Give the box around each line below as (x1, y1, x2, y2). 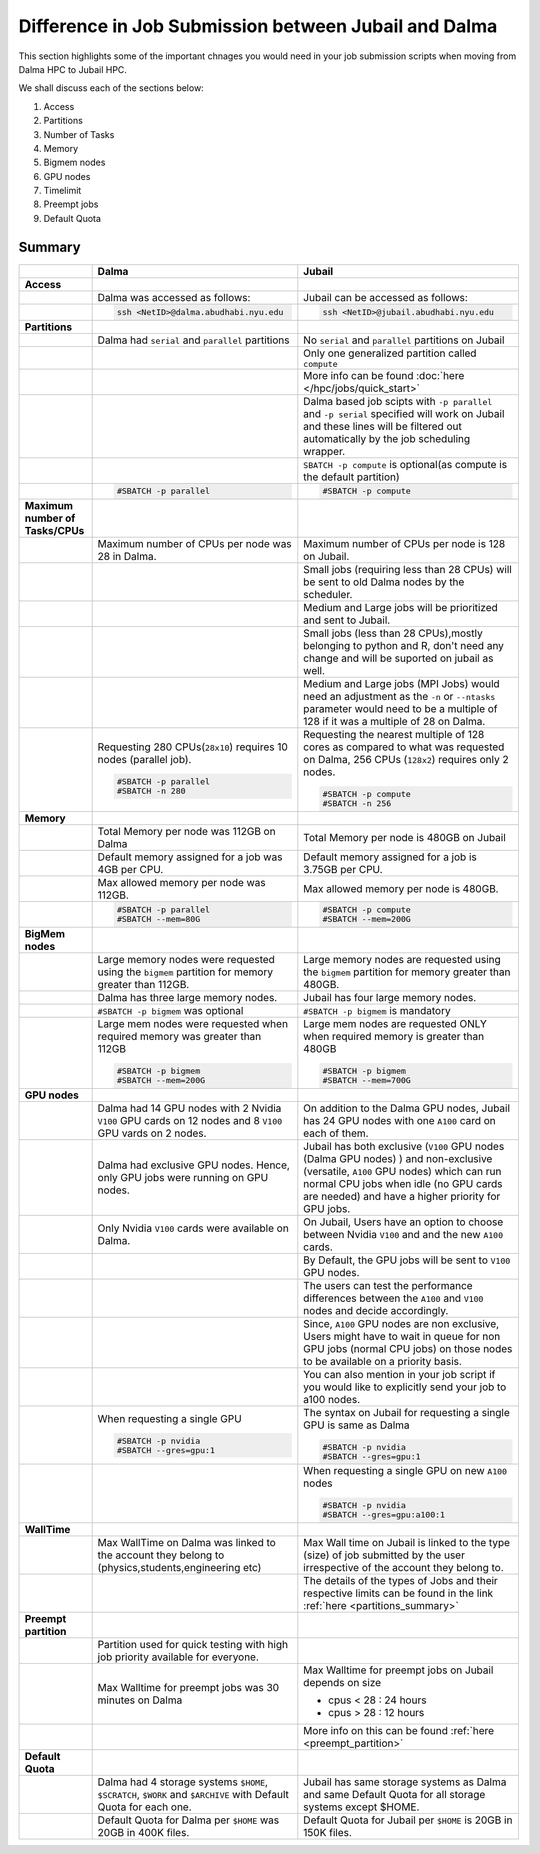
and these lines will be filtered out (303, 419, 462, 433)
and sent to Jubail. (303, 613, 391, 627)
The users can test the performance (303, 1278, 474, 1292)
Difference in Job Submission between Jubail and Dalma (18, 15, 498, 37)
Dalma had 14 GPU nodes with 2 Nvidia (97, 1101, 282, 1115)
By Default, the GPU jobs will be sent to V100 (303, 1253, 511, 1267)
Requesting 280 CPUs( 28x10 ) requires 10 (97, 740, 289, 754)
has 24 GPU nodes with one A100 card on (303, 1113, 497, 1127)
